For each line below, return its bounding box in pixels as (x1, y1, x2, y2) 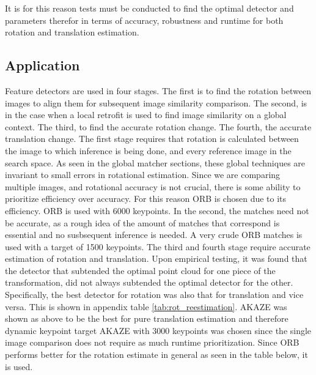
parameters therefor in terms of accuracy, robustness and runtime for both (5, 13, 284, 26)
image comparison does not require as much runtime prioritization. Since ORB (5, 336, 299, 349)
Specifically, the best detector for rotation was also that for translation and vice (5, 288, 304, 301)
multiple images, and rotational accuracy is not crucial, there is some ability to (5, 180, 301, 193)
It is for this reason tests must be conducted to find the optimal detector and (5, 2, 294, 14)
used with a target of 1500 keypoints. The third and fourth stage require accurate (5, 240, 310, 253)
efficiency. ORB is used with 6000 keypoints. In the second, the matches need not (5, 204, 309, 217)
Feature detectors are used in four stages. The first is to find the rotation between (5, 84, 311, 97)
